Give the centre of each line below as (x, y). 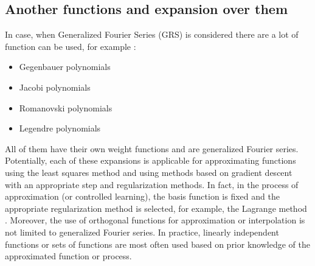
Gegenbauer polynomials (65, 67)
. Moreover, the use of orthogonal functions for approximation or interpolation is (155, 220)
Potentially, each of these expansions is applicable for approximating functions (151, 160)
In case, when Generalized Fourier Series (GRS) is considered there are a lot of (152, 34)
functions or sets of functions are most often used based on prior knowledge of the (157, 244)
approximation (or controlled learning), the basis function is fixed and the (142, 196)
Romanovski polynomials (66, 107)
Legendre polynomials (60, 128)
